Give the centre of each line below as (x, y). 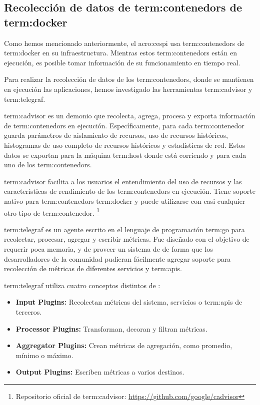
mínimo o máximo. (44, 355)
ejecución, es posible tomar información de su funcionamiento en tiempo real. (122, 62)
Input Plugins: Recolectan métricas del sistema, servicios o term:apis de (129, 302)
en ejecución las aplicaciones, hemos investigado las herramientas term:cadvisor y (128, 89)
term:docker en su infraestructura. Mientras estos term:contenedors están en (120, 53)
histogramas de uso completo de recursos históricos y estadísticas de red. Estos (125, 145)
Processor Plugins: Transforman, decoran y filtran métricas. (111, 328)
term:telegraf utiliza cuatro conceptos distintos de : (82, 285)
